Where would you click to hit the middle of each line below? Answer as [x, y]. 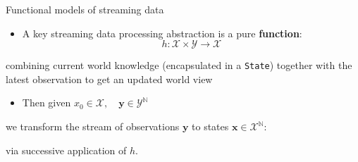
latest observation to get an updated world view [109, 79]
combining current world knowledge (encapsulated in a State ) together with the [179, 65]
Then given [47, 102]
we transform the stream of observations [93, 126]
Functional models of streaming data [85, 9]
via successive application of [66, 150]
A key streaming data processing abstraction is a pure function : [162, 33]
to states [210, 126]
